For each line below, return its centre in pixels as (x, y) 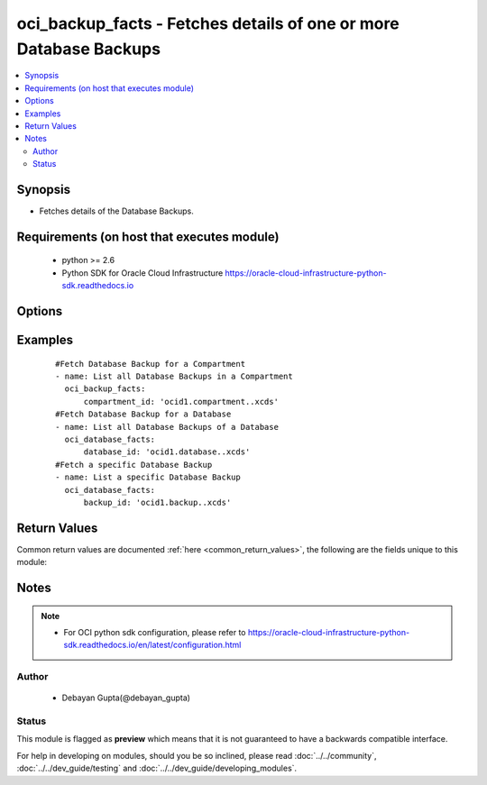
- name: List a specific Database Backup (148, 477)
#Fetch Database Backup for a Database (143, 414)
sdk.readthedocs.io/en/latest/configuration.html (152, 645)
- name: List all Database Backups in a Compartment (174, 376)
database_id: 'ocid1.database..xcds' (167, 452)
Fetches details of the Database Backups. (116, 211)
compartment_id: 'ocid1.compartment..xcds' (181, 402)
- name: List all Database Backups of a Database (167, 427)
